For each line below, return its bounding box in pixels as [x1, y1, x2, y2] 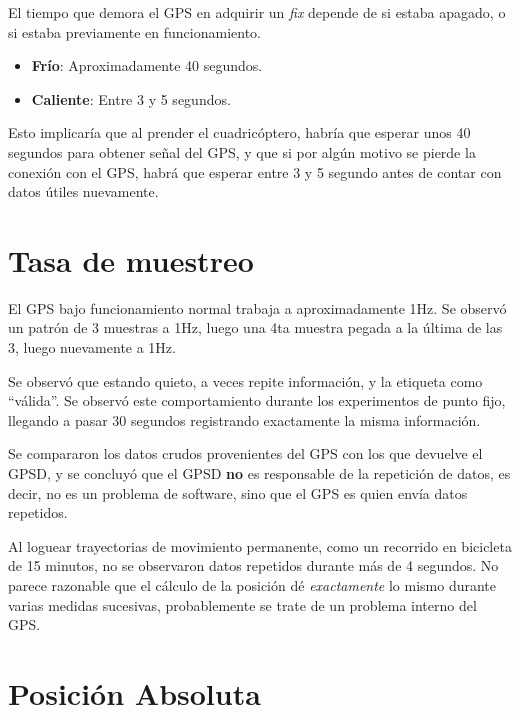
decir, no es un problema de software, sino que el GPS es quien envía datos [8, 482, 468, 503]
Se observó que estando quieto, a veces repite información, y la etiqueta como [8, 370, 483, 391]
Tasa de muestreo [8, 239, 254, 280]
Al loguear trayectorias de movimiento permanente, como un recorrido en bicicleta [8, 535, 512, 556]
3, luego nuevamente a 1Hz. [8, 337, 176, 358]
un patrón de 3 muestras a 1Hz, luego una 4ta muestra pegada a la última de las [8, 317, 503, 338]
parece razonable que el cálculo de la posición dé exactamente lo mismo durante [8, 575, 497, 595]
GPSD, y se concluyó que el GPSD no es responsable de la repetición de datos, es [8, 463, 511, 484]
